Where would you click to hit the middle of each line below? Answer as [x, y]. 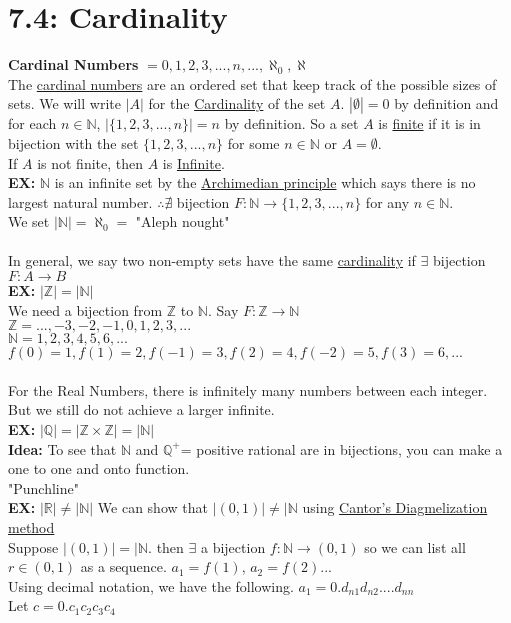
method [31, 527]
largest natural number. [80, 201]
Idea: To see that [62, 448]
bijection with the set [73, 142]
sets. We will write [64, 103]
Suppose [33, 546]
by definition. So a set [291, 123]
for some [253, 142]
